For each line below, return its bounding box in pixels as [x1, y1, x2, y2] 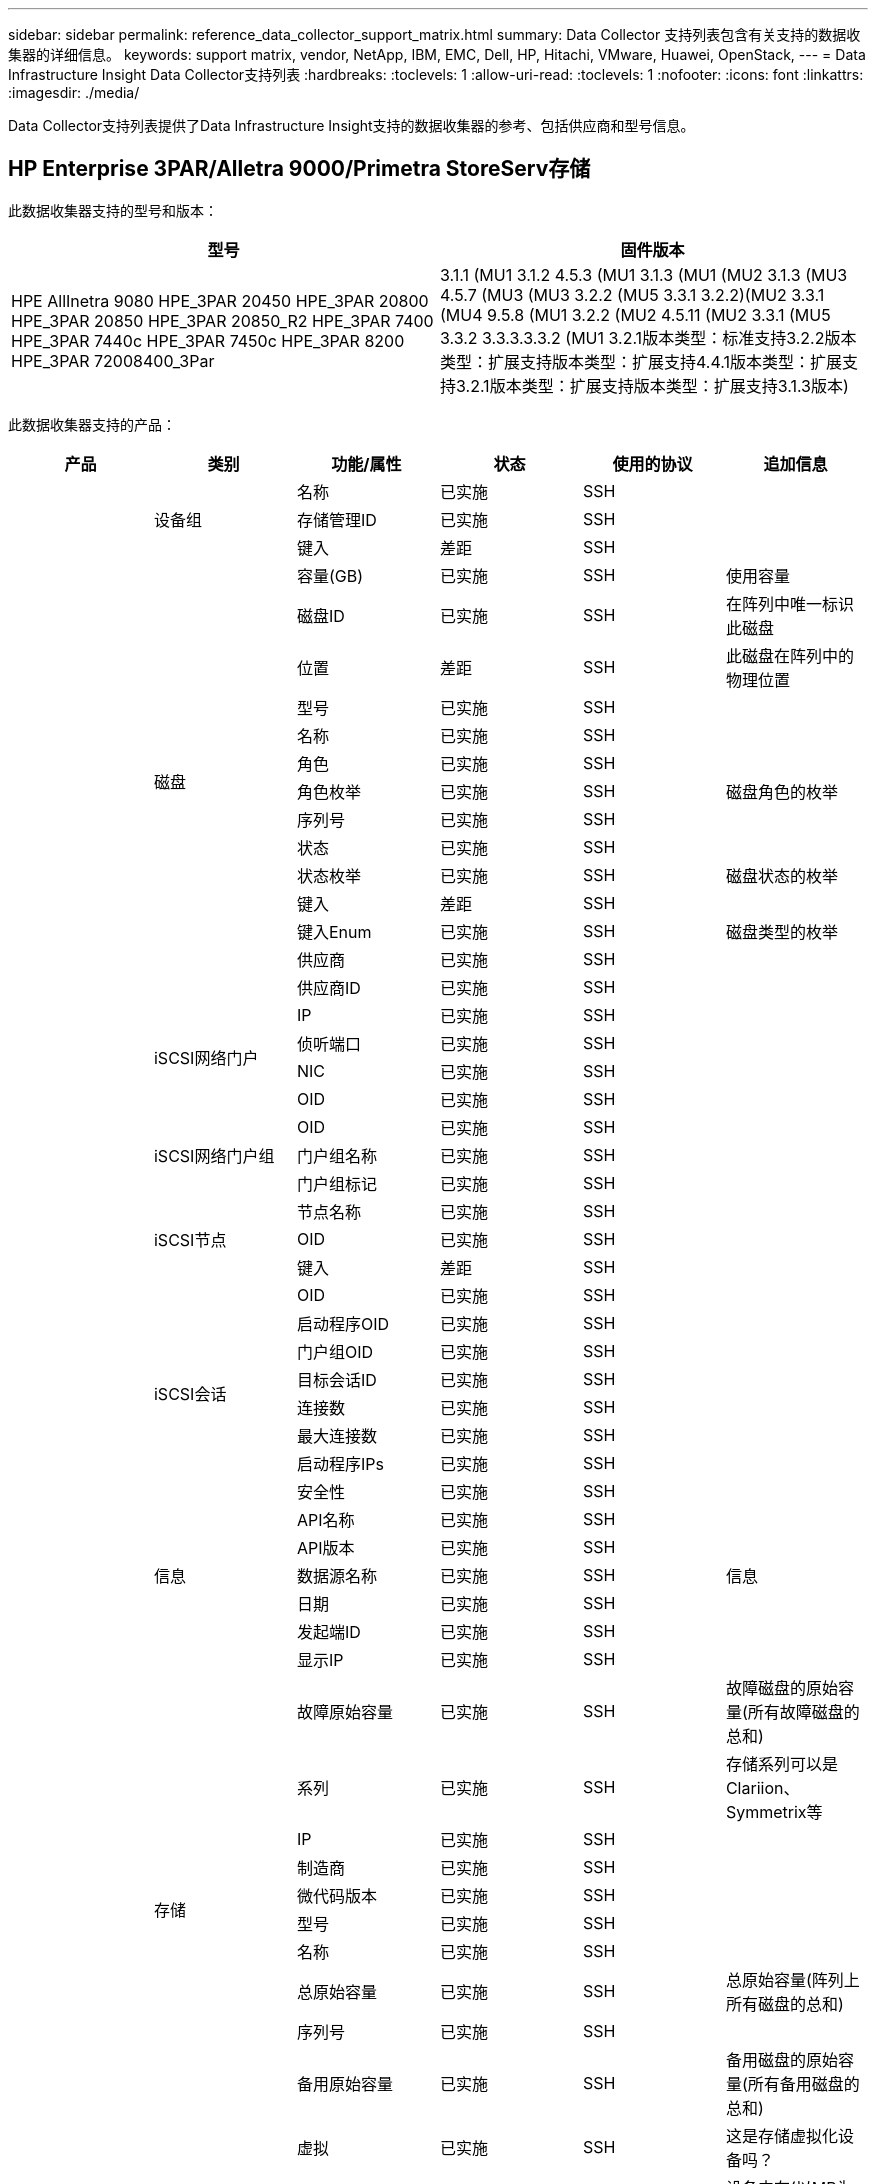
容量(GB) [296, 565, 364, 586]
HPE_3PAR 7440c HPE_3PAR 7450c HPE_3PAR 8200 [11, 330, 405, 351]
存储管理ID [296, 509, 377, 530]
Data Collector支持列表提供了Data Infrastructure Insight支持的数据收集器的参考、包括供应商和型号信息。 [8, 117, 695, 134]
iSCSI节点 [153, 1229, 227, 1250]
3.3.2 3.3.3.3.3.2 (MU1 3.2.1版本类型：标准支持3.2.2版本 [440, 327, 857, 348]
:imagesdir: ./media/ [8, 84, 140, 101]
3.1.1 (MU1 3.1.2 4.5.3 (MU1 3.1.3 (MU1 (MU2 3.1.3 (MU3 [440, 264, 848, 285]
